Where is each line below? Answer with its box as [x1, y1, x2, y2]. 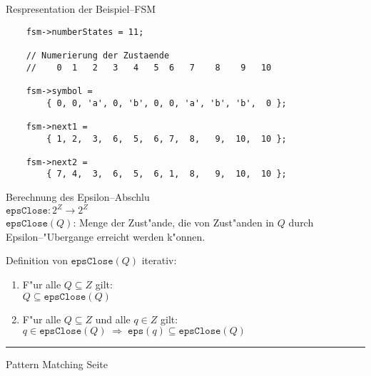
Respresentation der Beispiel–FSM [6, 1, 156, 16]
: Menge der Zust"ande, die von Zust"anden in [73, 215, 275, 230]
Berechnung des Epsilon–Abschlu [6, 189, 150, 204]
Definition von [6, 253, 68, 268]
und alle [95, 311, 131, 326]
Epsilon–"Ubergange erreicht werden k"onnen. [6, 229, 205, 244]
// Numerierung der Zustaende [26, 50, 170, 61]
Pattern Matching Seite [6, 357, 108, 372]
